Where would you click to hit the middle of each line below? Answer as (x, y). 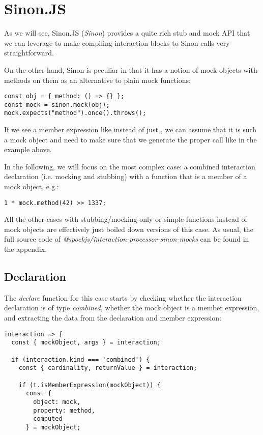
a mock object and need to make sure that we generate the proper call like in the (130, 139)
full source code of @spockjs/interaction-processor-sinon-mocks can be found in (127, 239)
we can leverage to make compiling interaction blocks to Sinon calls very (117, 42)
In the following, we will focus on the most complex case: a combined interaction (130, 166)
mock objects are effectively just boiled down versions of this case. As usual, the (129, 229)
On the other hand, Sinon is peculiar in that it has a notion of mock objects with (131, 69)
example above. (28, 149)
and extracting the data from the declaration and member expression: (113, 318)
